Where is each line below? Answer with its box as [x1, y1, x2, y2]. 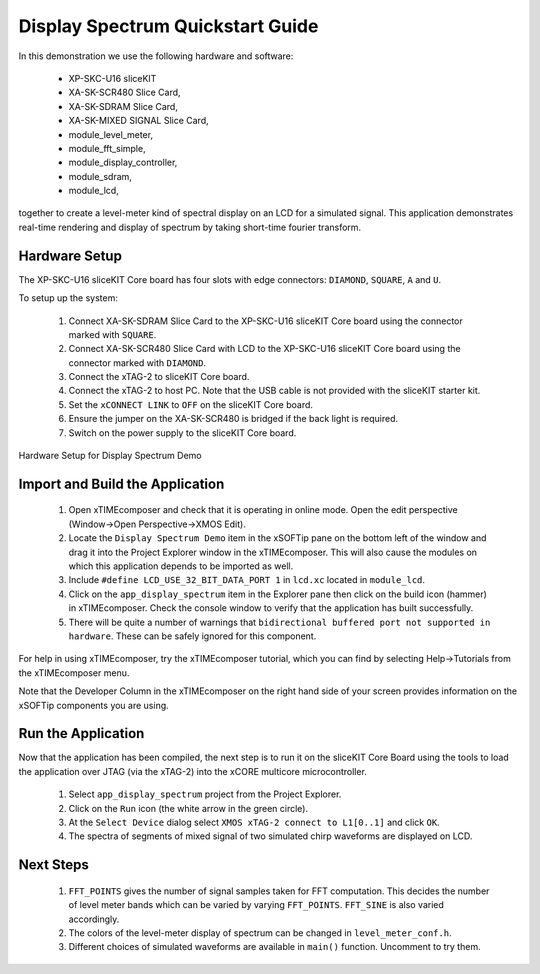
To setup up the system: [18, 292, 119, 304]
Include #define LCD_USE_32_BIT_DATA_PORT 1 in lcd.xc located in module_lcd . [68, 574, 425, 586]
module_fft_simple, [68, 142, 146, 154]
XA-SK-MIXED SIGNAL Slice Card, [68, 115, 209, 127]
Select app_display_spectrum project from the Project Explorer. [68, 788, 342, 800]
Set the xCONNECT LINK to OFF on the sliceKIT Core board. [68, 398, 314, 410]
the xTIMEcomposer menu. [18, 666, 130, 679]
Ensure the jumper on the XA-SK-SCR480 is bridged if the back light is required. [68, 413, 399, 425]
